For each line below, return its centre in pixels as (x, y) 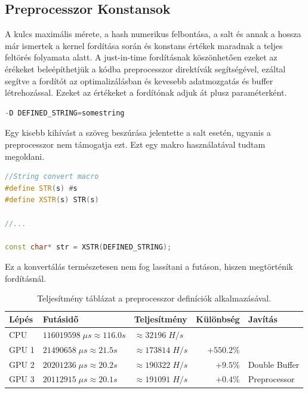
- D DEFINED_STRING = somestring (65, 113)
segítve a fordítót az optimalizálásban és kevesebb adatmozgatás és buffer (139, 80)
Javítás (263, 319)
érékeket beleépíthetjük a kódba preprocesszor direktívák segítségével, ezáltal (145, 68)
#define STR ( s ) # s (41, 188)
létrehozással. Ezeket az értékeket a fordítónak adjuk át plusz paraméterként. (146, 92)
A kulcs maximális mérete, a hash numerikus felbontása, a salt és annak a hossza (153, 34)
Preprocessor (271, 379)
